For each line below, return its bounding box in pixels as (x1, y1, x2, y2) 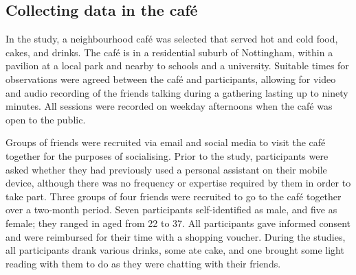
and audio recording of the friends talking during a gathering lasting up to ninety (5, 85, 348, 99)
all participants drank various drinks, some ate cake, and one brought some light (5, 243, 344, 257)
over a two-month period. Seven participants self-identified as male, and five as (5, 202, 337, 217)
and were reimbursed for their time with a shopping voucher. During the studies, (5, 229, 346, 243)
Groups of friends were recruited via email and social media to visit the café (5, 135, 326, 150)
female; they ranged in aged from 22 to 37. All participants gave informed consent (5, 215, 351, 230)
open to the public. (5, 112, 86, 126)
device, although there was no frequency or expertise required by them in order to (5, 176, 351, 190)
